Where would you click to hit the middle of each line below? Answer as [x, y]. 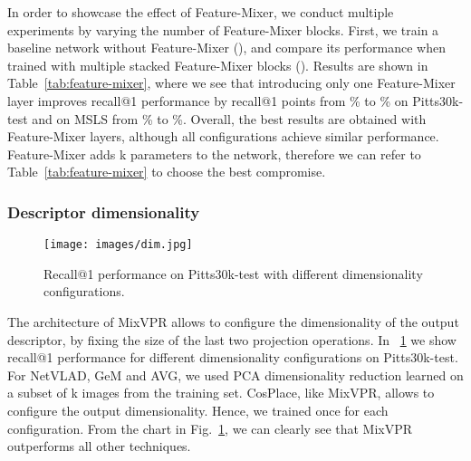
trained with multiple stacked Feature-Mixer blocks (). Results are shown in [218, 65]
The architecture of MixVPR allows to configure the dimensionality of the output [233, 322]
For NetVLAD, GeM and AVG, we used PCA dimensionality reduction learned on [235, 375]
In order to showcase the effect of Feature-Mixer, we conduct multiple [201, 12]
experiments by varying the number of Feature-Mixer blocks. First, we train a [223, 29]
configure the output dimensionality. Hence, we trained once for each [198, 410]
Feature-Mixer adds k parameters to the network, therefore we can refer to [214, 154]
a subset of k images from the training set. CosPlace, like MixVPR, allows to [221, 393]
